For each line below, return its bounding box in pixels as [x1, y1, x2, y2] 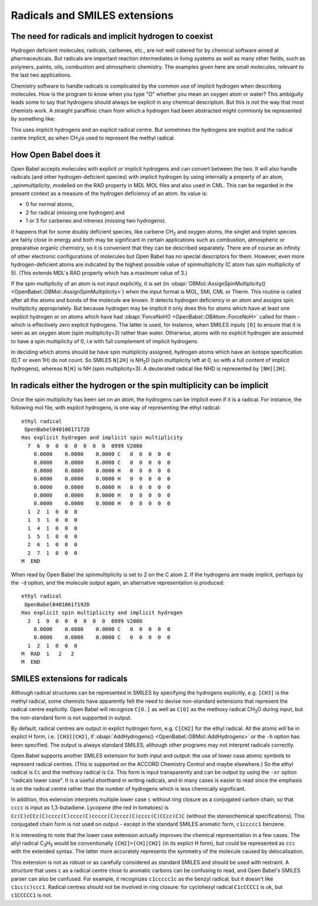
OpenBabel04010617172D [24, 426, 90, 433]
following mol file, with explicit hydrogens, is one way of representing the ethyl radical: [11, 404, 221, 411]
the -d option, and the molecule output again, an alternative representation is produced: [11, 579, 225, 586]
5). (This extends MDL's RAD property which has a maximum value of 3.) [11, 269, 188, 276]
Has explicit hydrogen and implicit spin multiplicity [21, 434, 183, 441]
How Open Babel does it [11, 150, 101, 160]
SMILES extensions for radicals [11, 674, 128, 684]
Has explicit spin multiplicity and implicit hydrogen [21, 609, 183, 616]
